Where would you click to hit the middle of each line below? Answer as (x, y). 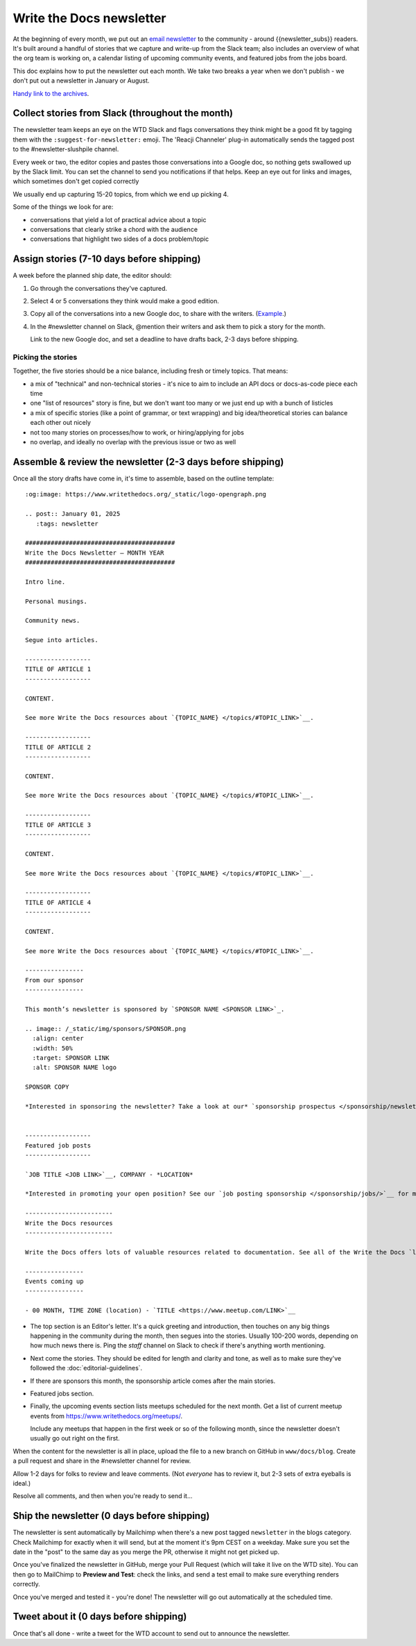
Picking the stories (45, 357)
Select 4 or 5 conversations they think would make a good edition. (125, 301)
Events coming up (54, 1281)
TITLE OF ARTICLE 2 (58, 747)
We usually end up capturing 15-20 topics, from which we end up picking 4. (121, 194)
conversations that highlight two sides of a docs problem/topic (120, 239)
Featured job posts (58, 1145)
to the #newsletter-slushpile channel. (66, 149)
